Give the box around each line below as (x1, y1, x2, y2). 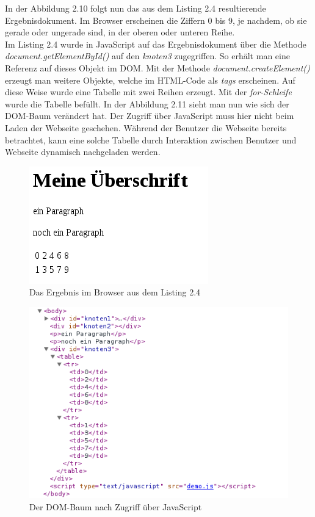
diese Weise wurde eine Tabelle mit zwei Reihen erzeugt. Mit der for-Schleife (5, 85, 292, 98)
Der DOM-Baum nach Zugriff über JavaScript (29, 500, 202, 513)
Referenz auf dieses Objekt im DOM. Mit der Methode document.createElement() (5, 61, 310, 74)
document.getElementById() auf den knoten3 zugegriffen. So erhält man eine (5, 49, 290, 62)
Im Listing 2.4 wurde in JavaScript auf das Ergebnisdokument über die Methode (5, 37, 306, 50)
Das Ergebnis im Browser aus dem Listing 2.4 (29, 286, 201, 298)
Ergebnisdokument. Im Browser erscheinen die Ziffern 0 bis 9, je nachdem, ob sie (5, 13, 307, 26)
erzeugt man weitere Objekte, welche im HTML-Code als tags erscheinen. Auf (5, 73, 295, 86)
